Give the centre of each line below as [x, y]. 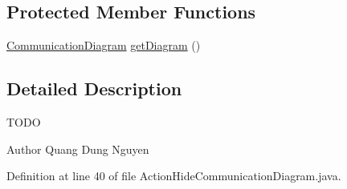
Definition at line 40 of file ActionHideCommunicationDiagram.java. [174, 176]
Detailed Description [94, 88]
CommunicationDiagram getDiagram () [104, 45]
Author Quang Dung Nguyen [78, 149]
